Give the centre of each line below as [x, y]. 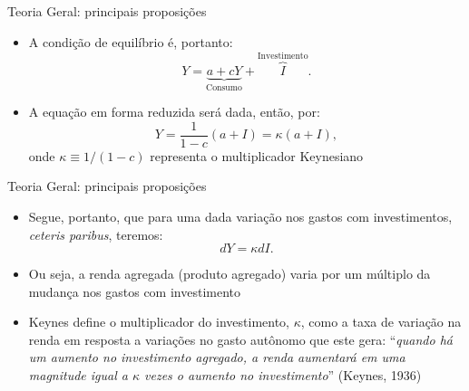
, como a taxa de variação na [381, 322]
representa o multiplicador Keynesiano [257, 155]
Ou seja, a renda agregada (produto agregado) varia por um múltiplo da [230, 274]
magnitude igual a [78, 375]
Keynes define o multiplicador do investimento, [159, 322]
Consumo [224, 87]
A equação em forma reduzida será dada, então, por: [174, 112]
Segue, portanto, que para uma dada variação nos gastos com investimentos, [240, 216]
